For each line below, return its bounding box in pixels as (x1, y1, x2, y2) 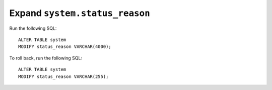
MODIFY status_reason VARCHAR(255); (18, 73, 109, 79)
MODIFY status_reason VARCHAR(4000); (18, 44, 112, 49)
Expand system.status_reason (9, 7, 151, 18)
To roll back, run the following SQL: (9, 55, 83, 61)
